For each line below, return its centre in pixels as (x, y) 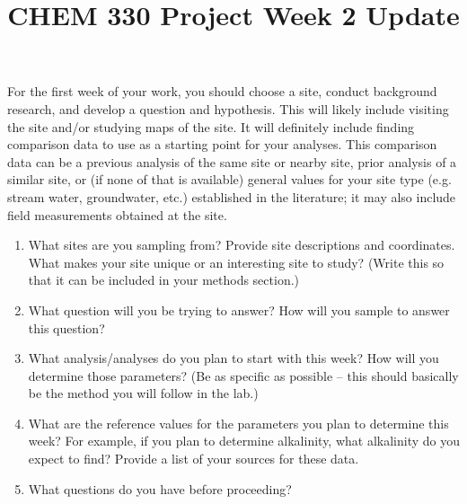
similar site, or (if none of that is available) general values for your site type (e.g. (229, 179)
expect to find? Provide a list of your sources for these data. (194, 459)
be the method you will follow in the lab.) (143, 393)
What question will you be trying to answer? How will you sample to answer (239, 309)
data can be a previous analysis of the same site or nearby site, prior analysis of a (232, 161)
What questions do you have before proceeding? (160, 488)
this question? (66, 327)
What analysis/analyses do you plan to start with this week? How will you (233, 358)
